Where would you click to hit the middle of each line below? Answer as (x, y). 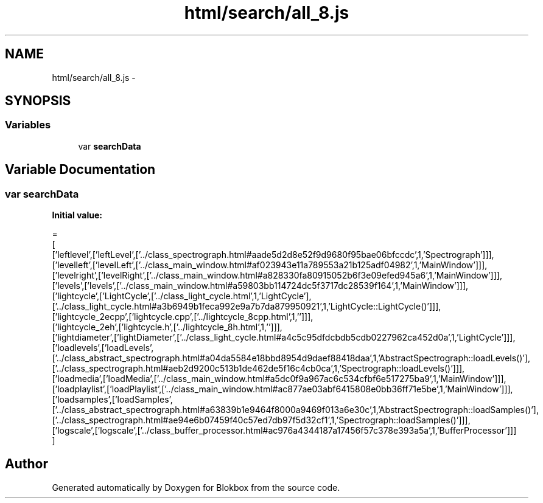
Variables (28, 125)
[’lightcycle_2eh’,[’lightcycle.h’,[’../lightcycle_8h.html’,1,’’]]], (167, 327)
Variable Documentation (80, 170)
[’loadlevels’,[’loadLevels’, (103, 348)
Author (26, 464)
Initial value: (77, 215)
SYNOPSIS (38, 101)
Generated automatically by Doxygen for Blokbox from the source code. (196, 487)
